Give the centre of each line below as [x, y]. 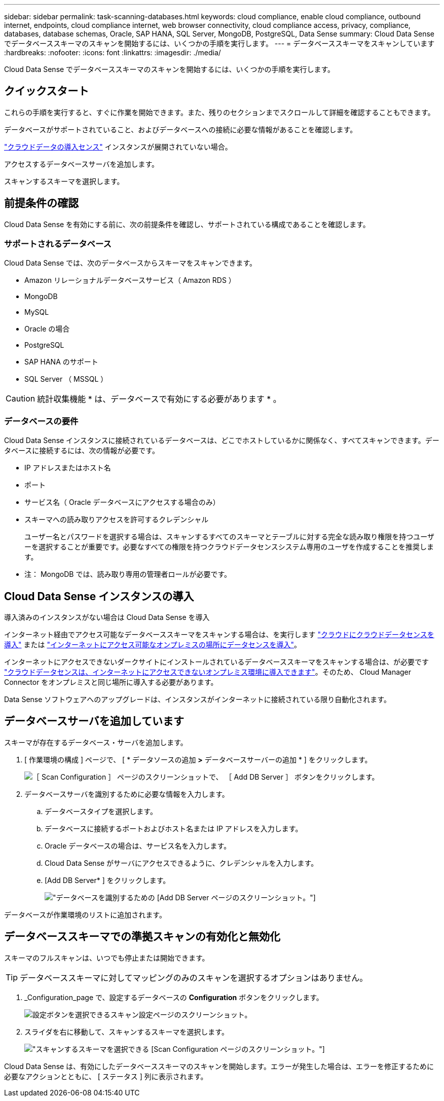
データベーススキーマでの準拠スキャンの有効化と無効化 [142, 937]
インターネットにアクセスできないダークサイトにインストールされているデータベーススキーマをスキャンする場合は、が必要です [216, 662]
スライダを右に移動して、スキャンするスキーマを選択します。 [126, 1032]
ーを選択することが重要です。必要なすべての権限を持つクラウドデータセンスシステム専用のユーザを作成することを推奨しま [229, 547]
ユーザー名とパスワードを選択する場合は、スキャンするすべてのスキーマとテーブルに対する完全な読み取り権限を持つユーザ [230, 537]
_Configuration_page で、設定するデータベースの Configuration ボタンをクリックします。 [174, 997]
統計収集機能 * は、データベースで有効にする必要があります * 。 [159, 399]
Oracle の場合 [47, 329]
